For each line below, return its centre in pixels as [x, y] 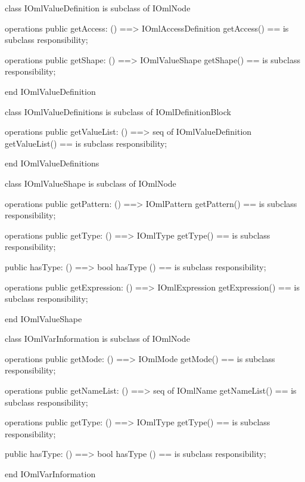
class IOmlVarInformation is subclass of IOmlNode [97, 339]
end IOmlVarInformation [50, 474]
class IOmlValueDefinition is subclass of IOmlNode [98, 8]
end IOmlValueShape [43, 318]
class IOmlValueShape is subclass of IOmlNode [91, 183]
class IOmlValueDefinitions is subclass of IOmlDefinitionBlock [118, 111]
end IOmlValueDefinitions [52, 163]
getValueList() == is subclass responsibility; [86, 143]
